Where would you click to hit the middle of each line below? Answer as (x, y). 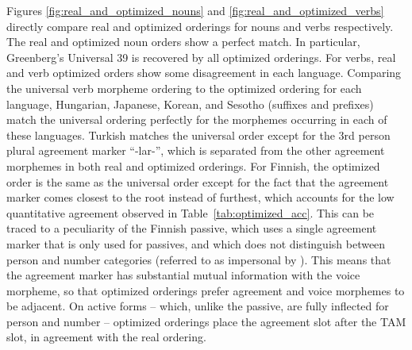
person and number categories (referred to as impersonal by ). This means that (199, 259)
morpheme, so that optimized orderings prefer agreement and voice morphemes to (206, 290)
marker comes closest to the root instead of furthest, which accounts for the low (200, 197)
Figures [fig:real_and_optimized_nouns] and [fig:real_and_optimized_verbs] (195, 10)
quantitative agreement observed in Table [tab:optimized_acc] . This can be (191, 212)
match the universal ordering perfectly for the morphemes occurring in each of (197, 119)
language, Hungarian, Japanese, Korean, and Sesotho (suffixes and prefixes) (190, 104)
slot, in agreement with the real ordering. (106, 337)
